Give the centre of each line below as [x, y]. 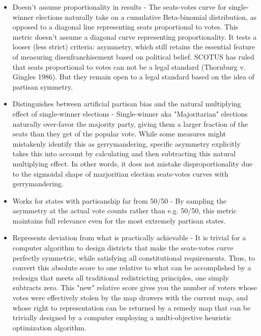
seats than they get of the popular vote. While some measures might [119, 134]
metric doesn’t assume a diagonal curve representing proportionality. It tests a [135, 36]
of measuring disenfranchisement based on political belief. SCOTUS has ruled [133, 56]
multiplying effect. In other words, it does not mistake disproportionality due [133, 163]
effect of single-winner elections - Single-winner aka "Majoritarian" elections [130, 113]
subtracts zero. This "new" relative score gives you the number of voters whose [135, 287]
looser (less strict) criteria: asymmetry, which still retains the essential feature [134, 47]
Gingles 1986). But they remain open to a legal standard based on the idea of [133, 77]
